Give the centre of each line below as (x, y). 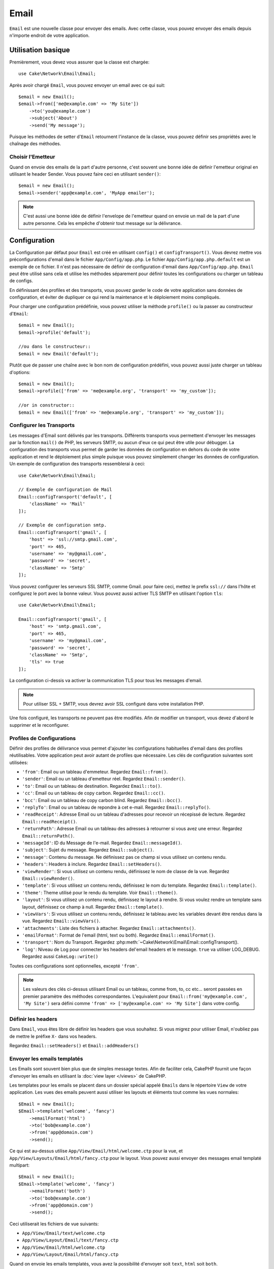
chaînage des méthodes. (35, 144)
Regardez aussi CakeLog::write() (60, 956)
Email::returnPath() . (48, 836)
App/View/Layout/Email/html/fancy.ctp (70, 1255)
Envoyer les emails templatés (46, 1058)
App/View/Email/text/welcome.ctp (64, 1233)
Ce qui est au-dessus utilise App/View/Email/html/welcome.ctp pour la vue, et (96, 1151)
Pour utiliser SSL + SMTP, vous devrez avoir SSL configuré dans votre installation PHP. (114, 704)
